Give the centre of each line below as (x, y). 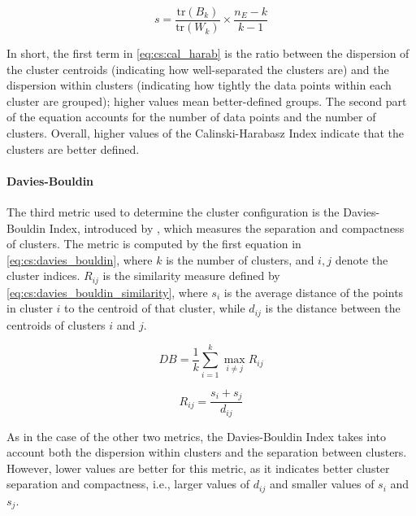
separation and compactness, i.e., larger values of (128, 484)
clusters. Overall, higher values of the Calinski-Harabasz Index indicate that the (205, 133)
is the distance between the (333, 308)
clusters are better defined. (73, 149)
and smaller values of (322, 484)
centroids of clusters (56, 324)
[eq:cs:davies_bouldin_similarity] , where (107, 292)
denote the (362, 259)
